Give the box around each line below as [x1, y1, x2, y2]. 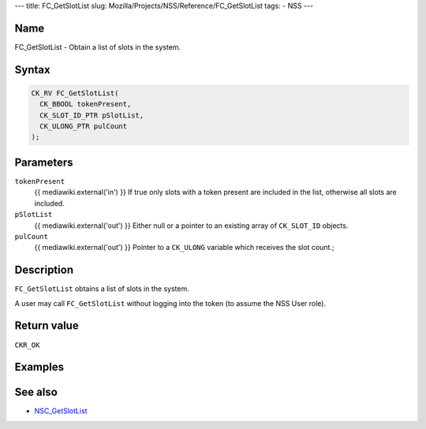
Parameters [14, 155, 73, 169]
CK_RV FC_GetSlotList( [31, 88, 119, 98]
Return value [14, 319, 79, 333]
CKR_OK [14, 340, 40, 349]
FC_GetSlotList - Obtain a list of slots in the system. [14, 42, 181, 51]
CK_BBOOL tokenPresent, [39, 99, 132, 109]
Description [14, 263, 74, 277]
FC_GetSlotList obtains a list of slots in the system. [14, 284, 189, 293]
